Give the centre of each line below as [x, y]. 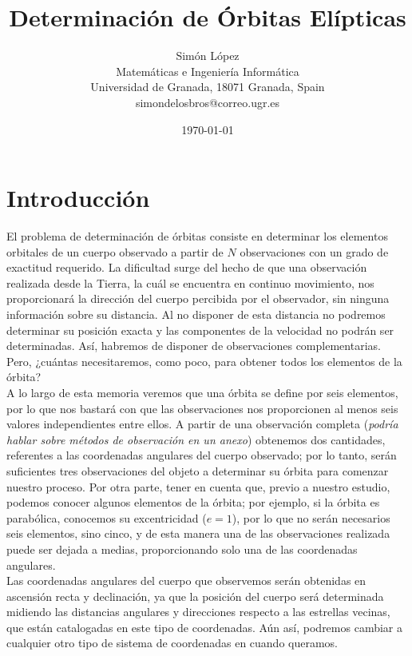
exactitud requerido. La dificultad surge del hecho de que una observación [187, 267]
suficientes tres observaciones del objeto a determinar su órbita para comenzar [198, 470]
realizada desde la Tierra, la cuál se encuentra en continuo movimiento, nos [190, 282]
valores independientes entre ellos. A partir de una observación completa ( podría [202, 424]
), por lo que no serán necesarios [311, 517]
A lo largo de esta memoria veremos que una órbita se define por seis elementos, [202, 392]
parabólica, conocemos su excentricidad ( [107, 517]
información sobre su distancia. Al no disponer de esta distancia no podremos [196, 314]
